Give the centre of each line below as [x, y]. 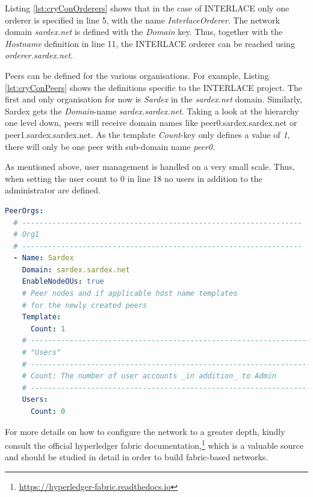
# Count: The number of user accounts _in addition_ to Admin [149, 376]
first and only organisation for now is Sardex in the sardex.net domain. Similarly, [153, 99]
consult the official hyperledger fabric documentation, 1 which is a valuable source [154, 444]
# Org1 [26, 235]
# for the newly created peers [85, 305]
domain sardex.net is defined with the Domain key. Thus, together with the [144, 32]
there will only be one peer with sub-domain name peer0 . [110, 146]
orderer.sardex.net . [39, 55]
